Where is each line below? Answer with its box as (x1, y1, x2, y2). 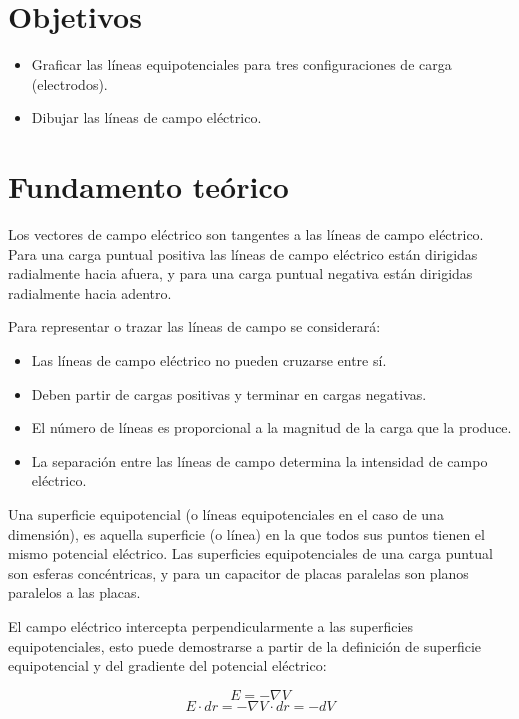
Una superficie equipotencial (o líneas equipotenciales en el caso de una (8, 503, 444, 524)
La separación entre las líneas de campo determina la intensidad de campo (31, 450, 488, 471)
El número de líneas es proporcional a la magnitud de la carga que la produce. (31, 417, 512, 438)
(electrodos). (31, 73, 108, 94)
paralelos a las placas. (8, 582, 141, 603)
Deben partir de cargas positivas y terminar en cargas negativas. (31, 383, 427, 404)
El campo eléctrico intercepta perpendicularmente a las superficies (8, 615, 414, 636)
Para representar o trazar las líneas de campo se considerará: (8, 316, 381, 337)
